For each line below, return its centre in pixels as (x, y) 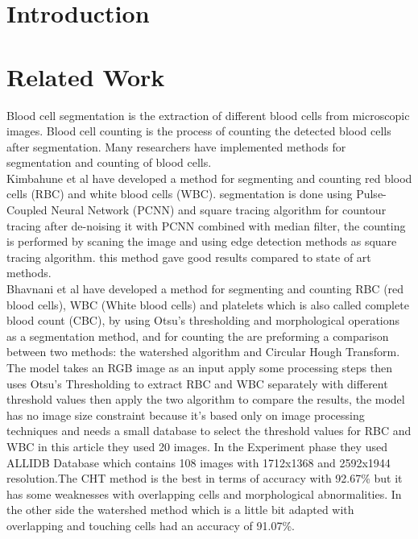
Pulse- (371, 194)
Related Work (86, 76)
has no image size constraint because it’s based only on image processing (186, 415)
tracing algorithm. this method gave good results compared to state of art (189, 257)
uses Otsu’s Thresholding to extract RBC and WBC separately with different (197, 383)
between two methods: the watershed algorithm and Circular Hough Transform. (203, 352)
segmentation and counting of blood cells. (109, 162)
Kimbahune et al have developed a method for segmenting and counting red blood (209, 178)
